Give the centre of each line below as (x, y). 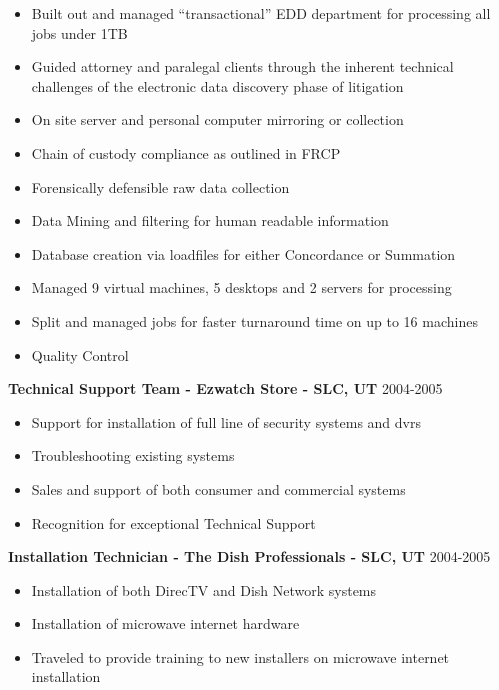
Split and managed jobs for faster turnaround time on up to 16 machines (254, 320)
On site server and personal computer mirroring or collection (217, 119)
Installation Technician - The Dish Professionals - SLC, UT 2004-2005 (249, 556)
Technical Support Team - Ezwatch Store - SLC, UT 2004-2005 (225, 388)
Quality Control (80, 354)
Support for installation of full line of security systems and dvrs (226, 421)
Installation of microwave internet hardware (165, 623)
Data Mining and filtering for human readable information (210, 220)
